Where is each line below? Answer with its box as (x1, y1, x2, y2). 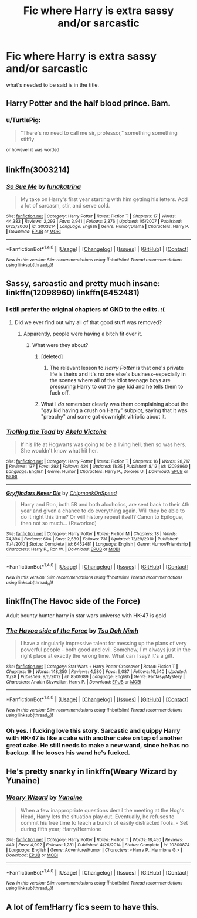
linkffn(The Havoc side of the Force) (6, 596, 141, 606)
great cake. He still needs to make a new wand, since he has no (6, 741, 189, 749)
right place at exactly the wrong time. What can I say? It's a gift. (20, 652, 175, 659)
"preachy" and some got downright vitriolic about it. (40, 413, 167, 420)
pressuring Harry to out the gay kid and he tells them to (49, 383, 184, 390)
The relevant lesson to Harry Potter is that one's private (49, 364, 184, 371)
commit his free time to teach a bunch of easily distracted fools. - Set (20, 819, 188, 826)
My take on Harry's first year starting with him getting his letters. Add (20, 195, 188, 203)
